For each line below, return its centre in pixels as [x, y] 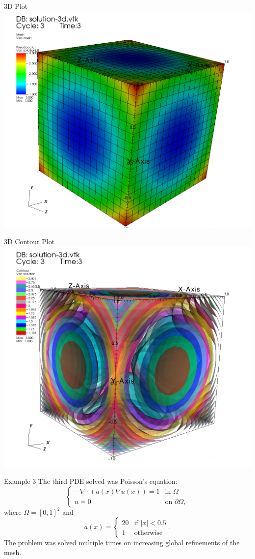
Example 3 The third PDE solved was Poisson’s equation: [91, 481]
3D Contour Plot [29, 241]
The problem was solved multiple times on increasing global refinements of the [122, 543]
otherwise [148, 533]
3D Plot [16, 6]
